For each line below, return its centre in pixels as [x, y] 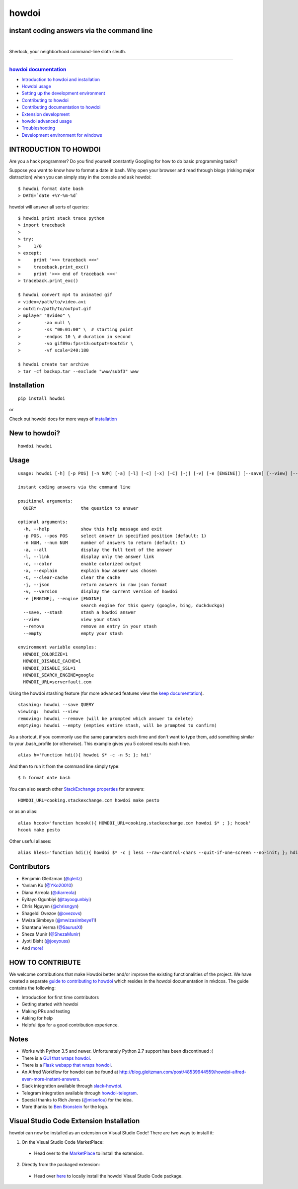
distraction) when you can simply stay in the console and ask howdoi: [80, 177]
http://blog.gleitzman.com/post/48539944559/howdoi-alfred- [183, 1072]
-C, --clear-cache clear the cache [72, 578]
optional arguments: [43, 522]
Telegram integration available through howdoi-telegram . [80, 1093]
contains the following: [32, 988]
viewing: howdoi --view [48, 712]
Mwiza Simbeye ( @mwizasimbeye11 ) [59, 920]
